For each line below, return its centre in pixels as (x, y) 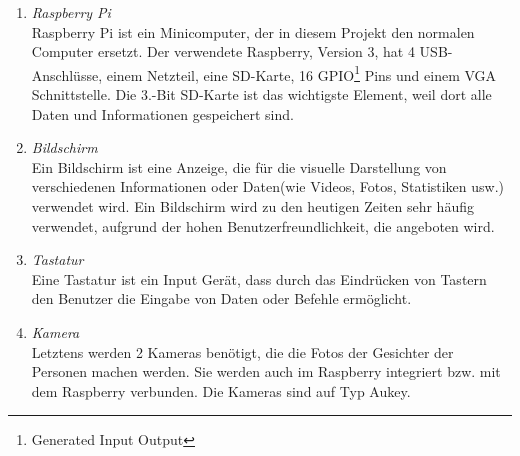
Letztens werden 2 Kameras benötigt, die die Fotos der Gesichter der (242, 351)
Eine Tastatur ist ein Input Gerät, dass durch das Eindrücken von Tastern (259, 278)
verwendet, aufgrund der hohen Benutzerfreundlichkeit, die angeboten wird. (263, 225)
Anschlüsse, (67, 74)
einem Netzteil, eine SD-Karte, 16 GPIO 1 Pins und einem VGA (301, 73)
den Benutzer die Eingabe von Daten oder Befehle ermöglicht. (221, 298)
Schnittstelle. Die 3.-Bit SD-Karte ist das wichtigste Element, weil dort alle (261, 94)
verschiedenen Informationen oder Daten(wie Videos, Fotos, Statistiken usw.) (268, 186)
